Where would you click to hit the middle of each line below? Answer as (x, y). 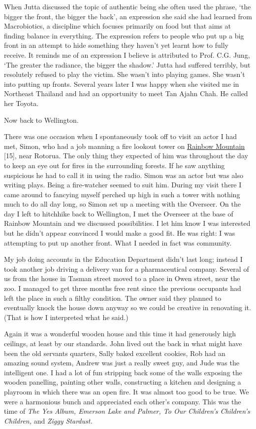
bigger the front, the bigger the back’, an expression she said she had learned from (128, 16)
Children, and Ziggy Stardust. (48, 420)
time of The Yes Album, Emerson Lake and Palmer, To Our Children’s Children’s (127, 411)
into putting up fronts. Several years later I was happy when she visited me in (122, 84)
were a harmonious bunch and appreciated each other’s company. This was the (123, 401)
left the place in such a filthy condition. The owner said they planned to (113, 298)
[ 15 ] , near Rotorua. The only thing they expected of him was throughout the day (126, 156)
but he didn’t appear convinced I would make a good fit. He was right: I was (120, 233)
